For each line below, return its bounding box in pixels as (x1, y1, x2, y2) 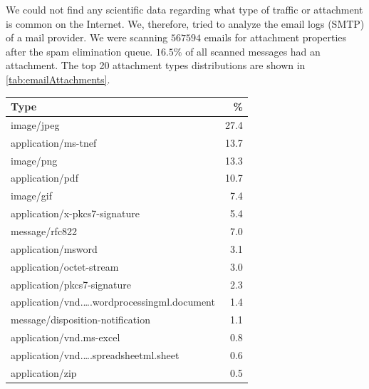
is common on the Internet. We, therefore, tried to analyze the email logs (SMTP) (6, 16, 365, 31)
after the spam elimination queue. (6, 43, 153, 58)
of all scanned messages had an (185, 43, 321, 58)
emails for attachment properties (204, 30, 347, 45)
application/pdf (11, 170, 78, 185)
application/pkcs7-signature (11, 276, 131, 291)
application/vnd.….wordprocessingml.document (11, 294, 215, 309)
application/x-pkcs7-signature (11, 206, 140, 221)
